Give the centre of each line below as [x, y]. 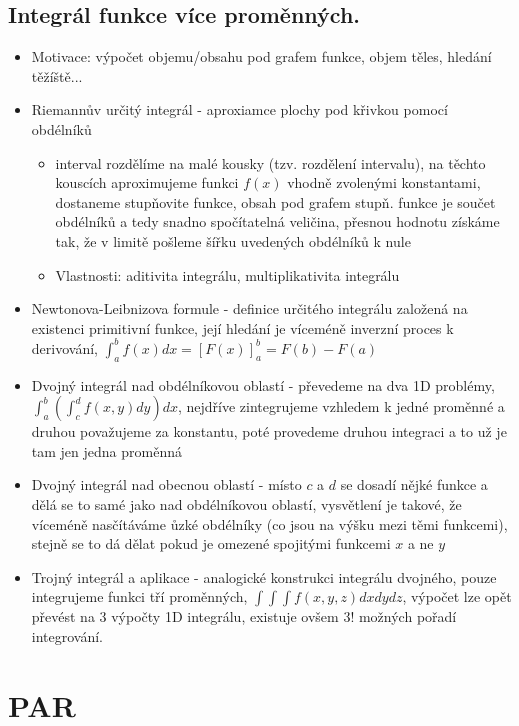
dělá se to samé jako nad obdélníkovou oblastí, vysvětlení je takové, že [246, 504]
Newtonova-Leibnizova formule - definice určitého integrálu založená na [249, 308]
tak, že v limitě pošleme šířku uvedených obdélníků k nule [233, 240]
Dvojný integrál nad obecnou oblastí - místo [166, 484]
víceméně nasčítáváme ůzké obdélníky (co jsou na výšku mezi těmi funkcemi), [269, 523]
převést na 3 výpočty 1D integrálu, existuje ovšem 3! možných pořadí [244, 616]
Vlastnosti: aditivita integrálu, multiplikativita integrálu [227, 274]
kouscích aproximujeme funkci [147, 182]
